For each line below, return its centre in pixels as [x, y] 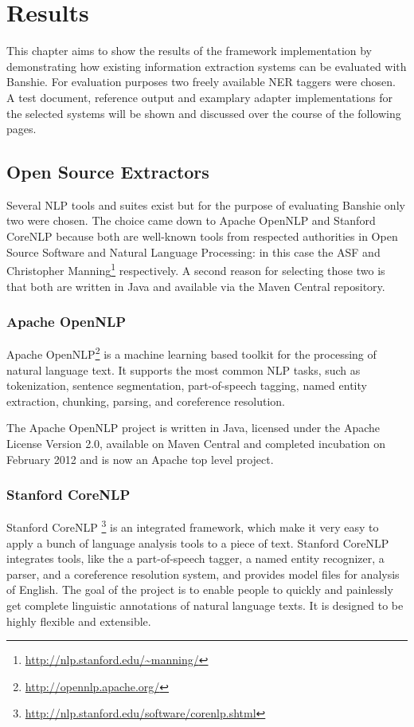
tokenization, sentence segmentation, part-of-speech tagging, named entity [187, 385]
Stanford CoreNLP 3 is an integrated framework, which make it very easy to [193, 526]
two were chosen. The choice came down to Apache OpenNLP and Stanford [191, 220]
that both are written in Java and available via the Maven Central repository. [196, 286]
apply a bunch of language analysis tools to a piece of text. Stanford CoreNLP [198, 542]
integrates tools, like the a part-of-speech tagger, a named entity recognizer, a [195, 558]
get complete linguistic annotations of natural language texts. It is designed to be [205, 605]
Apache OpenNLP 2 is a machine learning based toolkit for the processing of [191, 353]
